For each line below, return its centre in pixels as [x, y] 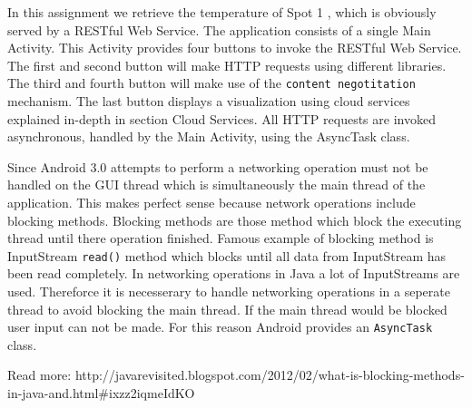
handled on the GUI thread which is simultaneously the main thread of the [216, 185]
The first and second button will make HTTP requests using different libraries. [227, 65]
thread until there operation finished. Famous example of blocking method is [221, 238]
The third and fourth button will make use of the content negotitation [211, 83]
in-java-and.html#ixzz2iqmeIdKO [101, 393]
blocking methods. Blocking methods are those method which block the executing [235, 220]
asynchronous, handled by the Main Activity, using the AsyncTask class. [209, 136]
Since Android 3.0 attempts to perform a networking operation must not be [218, 166]
